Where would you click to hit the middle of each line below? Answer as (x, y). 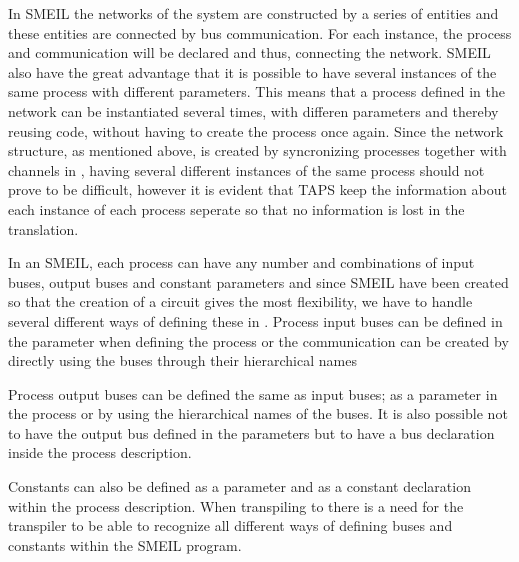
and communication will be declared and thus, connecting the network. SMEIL (249, 52)
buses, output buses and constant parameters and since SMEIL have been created (258, 281)
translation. (43, 228)
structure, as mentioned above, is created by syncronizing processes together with (257, 150)
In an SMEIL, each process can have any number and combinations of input (241, 262)
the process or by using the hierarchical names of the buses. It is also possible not (258, 413)
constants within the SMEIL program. (125, 544)
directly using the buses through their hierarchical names (182, 360)
